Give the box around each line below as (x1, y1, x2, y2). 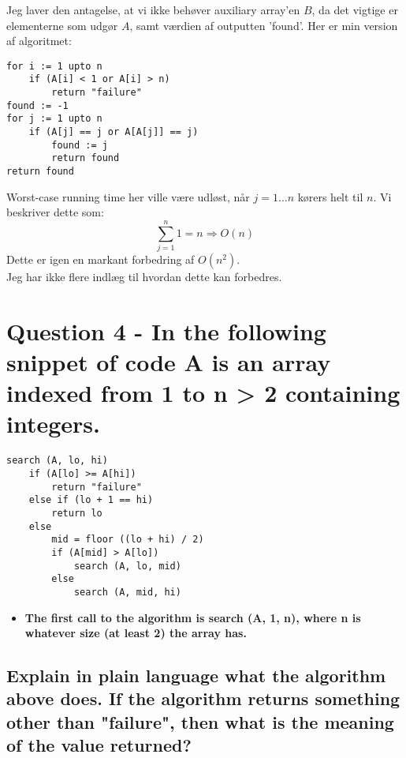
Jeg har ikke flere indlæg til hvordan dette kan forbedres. (6, 268, 282, 284)
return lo (51, 507, 102, 519)
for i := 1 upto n (6, 60, 102, 72)
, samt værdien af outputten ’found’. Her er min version (129, 17, 398, 33)
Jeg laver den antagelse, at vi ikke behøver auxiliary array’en (6, 2, 300, 17)
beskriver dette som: (6, 204, 104, 220)
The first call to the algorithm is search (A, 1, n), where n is (24, 609, 361, 625)
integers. (6, 407, 100, 440)
